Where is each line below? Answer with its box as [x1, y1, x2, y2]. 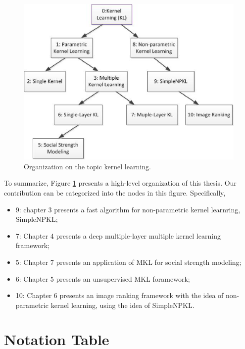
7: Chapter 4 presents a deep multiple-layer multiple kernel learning [15, 230, 221, 241]
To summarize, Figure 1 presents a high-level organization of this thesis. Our [4, 178, 237, 188]
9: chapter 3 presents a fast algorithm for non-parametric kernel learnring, [15, 204, 241, 214]
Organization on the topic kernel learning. [24, 161, 151, 171]
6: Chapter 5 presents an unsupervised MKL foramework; [15, 273, 190, 284]
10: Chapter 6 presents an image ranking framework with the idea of [15, 290, 224, 300]
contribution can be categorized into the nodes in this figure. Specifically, [4, 188, 226, 198]
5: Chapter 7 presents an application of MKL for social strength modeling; [15, 257, 242, 267]
